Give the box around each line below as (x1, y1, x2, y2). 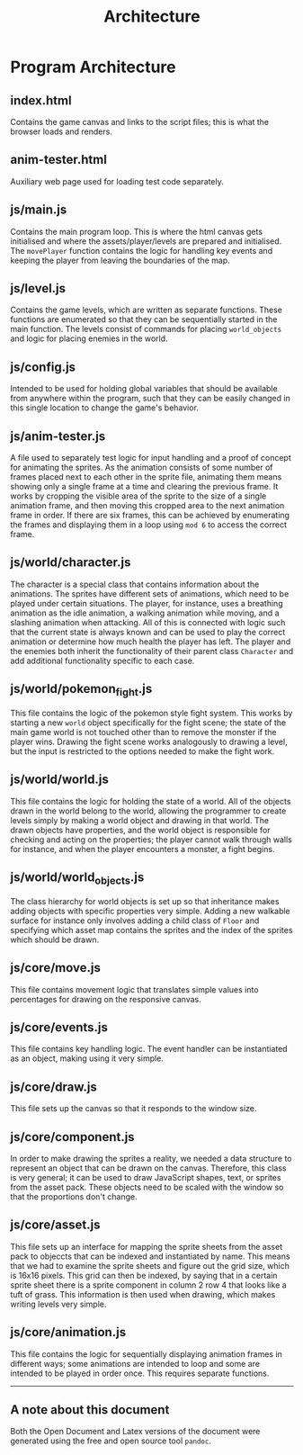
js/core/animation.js (10, 1325, 127, 1340)
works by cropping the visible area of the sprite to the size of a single (10, 490, 267, 501)
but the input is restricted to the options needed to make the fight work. (10, 745, 275, 757)
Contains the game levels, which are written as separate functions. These (10, 304, 282, 316)
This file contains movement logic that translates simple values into (10, 983, 259, 995)
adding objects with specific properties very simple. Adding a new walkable (10, 905, 290, 916)
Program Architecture (10, 57, 176, 77)
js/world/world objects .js (10, 870, 145, 887)
